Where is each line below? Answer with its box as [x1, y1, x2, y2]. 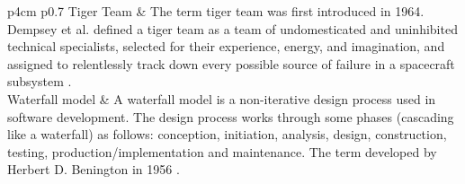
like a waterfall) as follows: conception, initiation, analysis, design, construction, [7, 125, 447, 144]
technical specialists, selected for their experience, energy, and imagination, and [7, 37, 445, 56]
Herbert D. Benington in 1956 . [7, 160, 180, 179]
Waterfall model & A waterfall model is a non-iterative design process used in [7, 89, 436, 108]
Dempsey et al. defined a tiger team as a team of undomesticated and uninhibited [7, 19, 458, 38]
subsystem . [7, 72, 72, 91]
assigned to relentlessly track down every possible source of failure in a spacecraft [7, 54, 455, 73]
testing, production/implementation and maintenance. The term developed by [7, 142, 437, 161]
